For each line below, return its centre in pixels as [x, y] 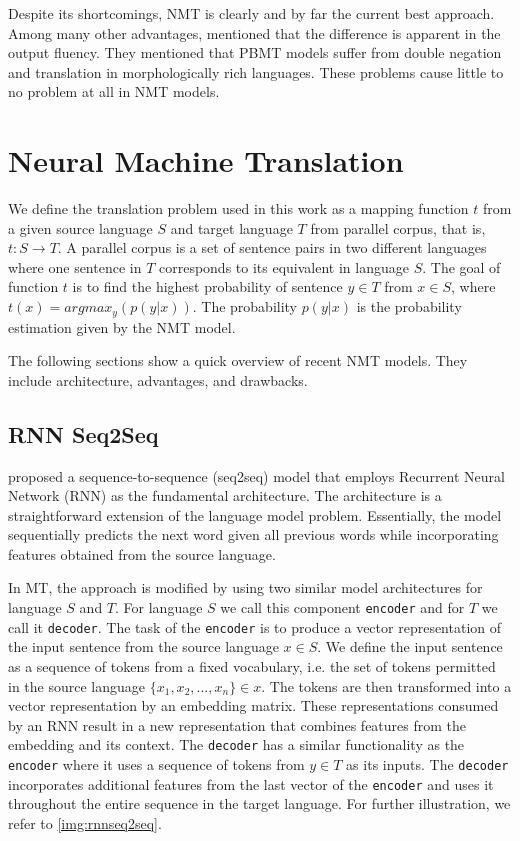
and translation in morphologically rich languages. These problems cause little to [256, 71]
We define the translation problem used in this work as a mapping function [238, 208]
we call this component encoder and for [342, 607]
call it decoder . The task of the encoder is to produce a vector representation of [255, 626]
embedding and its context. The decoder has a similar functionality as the [236, 744]
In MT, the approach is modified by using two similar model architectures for [245, 587]
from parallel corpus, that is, [398, 227]
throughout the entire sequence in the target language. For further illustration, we [259, 803]
